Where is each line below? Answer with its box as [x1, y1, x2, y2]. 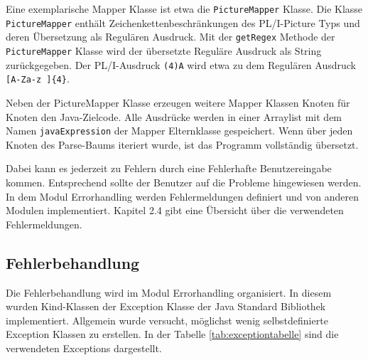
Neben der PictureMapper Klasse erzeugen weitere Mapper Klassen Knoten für [6, 95, 350, 110]
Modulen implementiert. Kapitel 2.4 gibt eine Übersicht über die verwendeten [6, 203, 344, 218]
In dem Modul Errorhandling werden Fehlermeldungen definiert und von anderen [6, 189, 359, 203]
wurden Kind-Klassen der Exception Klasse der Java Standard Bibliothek [6, 299, 326, 314]
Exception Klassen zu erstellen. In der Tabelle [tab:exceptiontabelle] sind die [6, 327, 339, 342]
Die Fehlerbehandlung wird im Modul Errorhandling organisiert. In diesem [6, 285, 332, 300]
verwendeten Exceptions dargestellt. [6, 340, 162, 355]
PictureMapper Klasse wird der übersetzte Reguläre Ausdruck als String [6, 43, 322, 58]
